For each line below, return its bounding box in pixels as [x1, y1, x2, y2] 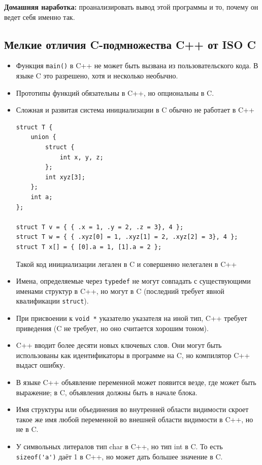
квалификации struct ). [16, 295, 89, 306]
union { [30, 133, 56, 141]
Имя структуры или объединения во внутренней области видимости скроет [16, 404, 249, 415]
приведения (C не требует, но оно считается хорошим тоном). [16, 322, 209, 333]
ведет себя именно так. [4, 11, 75, 22]
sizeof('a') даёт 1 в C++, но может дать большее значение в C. [16, 451, 223, 461]
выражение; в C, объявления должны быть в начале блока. [16, 387, 198, 397]
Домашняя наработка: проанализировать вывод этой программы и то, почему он [4, 2, 258, 12]
